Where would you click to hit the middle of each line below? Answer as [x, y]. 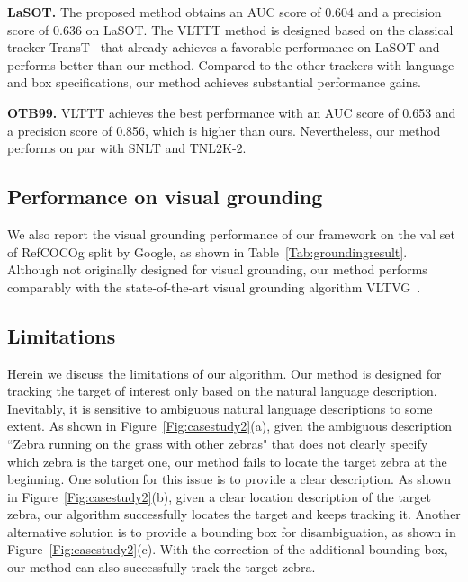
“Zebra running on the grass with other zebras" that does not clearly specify [218, 443]
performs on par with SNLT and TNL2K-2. [127, 148]
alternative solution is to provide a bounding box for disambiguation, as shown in [232, 531]
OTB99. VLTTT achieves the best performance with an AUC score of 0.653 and [232, 112]
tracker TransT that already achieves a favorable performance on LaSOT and [224, 47]
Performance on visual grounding [165, 197]
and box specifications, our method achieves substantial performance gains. [214, 82]
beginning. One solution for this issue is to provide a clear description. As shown [229, 479]
